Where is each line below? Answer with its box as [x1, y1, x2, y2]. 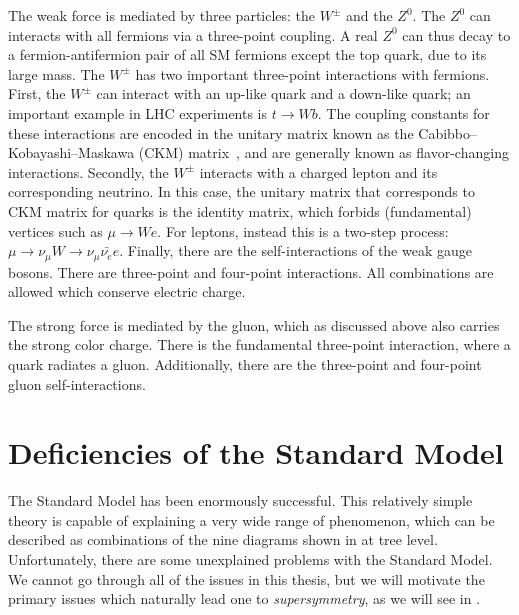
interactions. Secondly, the [8, 161, 169, 182]
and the [346, 5, 393, 25]
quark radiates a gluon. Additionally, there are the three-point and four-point [8, 353, 482, 374]
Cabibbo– [418, 122, 478, 143]
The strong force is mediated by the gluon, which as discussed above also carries [8, 314, 500, 335]
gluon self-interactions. [8, 373, 146, 394]
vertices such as [8, 220, 103, 241]
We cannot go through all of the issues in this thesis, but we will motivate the [8, 568, 485, 589]
